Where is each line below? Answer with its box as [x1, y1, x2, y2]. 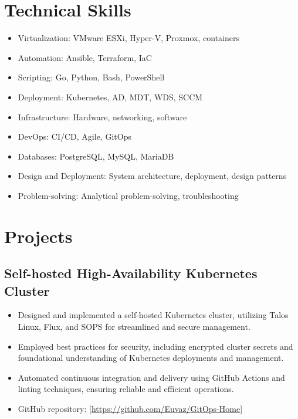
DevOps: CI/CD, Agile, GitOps [18, 130, 131, 143]
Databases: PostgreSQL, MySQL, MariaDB [18, 150, 174, 162]
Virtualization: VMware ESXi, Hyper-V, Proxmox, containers [18, 32, 239, 44]
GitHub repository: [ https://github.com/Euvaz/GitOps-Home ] [18, 403, 243, 414]
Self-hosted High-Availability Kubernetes [4, 264, 258, 282]
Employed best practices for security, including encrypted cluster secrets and [18, 340, 293, 352]
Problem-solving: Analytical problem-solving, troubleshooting [18, 189, 239, 201]
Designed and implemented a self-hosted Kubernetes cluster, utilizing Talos [18, 309, 289, 321]
